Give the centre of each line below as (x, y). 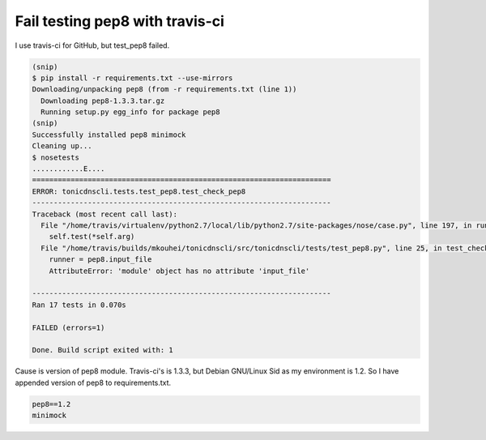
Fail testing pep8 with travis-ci (119, 21)
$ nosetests (56, 157)
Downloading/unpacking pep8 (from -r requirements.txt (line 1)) (164, 90)
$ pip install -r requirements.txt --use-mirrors (132, 78)
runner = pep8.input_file (100, 260)
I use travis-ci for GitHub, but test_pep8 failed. (92, 45)
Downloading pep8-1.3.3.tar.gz (103, 100)
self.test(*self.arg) (92, 237)
